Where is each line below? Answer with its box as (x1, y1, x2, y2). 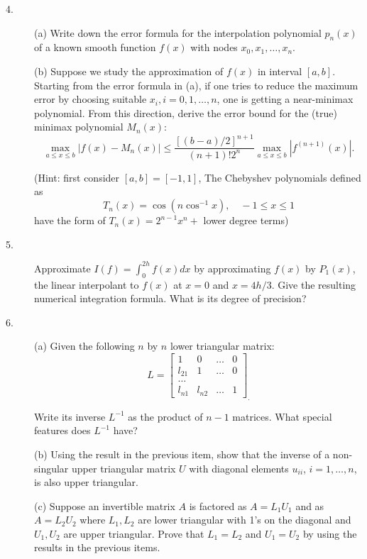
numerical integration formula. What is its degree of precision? (34, 291, 307, 306)
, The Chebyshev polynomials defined (198, 170, 361, 184)
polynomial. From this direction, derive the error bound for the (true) (34, 105, 337, 120)
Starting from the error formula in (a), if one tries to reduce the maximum (34, 77, 358, 92)
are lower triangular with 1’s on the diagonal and (138, 512, 351, 527)
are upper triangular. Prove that (63, 526, 204, 541)
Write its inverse (34, 409, 106, 424)
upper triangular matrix (72, 460, 176, 475)
